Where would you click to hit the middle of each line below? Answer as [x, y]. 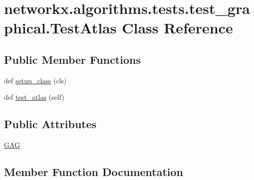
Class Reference [177, 28]
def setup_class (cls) [35, 80]
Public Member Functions [72, 59]
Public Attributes [50, 124]
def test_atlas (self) [34, 97]
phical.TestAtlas [60, 28]
